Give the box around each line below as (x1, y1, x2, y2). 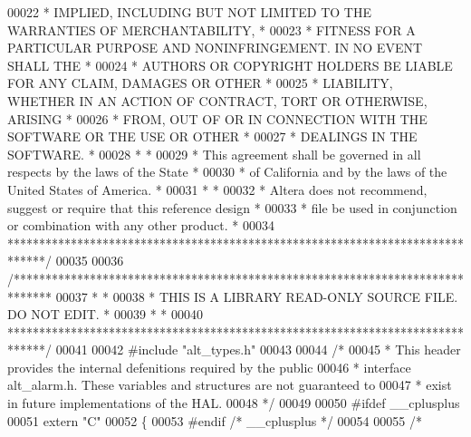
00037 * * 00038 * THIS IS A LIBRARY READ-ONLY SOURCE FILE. (55, 286, 458, 306)
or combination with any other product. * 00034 (7, 216, 274, 235)
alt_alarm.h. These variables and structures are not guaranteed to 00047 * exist (7, 375, 452, 394)
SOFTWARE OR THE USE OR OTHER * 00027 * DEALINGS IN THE (7, 127, 418, 146)
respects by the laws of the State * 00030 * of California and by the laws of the (7, 162, 447, 181)
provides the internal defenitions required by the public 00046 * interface (7, 357, 411, 376)
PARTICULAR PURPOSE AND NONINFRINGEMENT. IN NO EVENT (7, 38, 423, 57)
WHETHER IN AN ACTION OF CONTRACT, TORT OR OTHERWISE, (7, 91, 428, 110)
